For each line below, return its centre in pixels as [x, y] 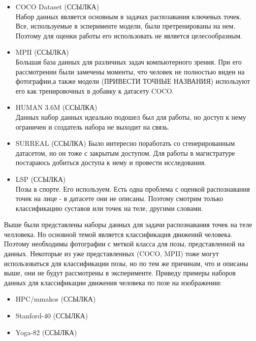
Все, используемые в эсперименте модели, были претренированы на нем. [126, 26]
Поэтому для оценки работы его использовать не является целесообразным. [129, 35]
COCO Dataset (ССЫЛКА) [57, 6]
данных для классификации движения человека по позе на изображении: [113, 282]
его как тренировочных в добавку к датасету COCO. [95, 90]
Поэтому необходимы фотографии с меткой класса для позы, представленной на [124, 244]
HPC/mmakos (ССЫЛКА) [56, 299]
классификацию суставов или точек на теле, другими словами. [109, 208]
